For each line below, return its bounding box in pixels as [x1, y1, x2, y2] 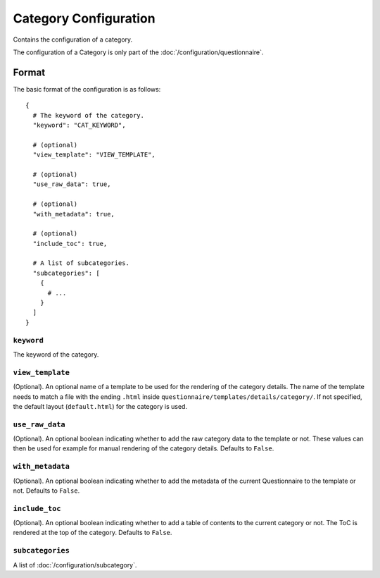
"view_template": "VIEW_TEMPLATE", [32, 151, 156, 159]
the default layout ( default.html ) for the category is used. [13, 402, 188, 410]
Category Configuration [13, 11, 156, 26]
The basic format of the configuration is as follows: [13, 85, 161, 93]
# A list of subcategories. [32, 259, 130, 267]
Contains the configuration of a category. [13, 35, 133, 44]
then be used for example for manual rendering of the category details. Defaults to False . [13, 444, 274, 453]
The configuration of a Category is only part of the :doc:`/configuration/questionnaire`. [13, 48, 264, 56]
